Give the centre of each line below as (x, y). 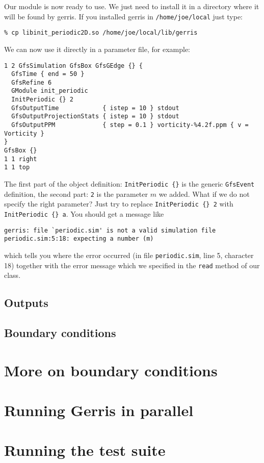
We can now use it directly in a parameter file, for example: (97, 49)
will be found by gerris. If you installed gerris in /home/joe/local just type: (124, 16)
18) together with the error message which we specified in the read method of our (132, 265)
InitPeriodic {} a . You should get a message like (84, 214)
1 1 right (21, 159)
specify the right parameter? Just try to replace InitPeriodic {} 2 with (119, 204)
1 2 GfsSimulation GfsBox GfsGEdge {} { (74, 66)
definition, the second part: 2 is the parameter (76, 194)
